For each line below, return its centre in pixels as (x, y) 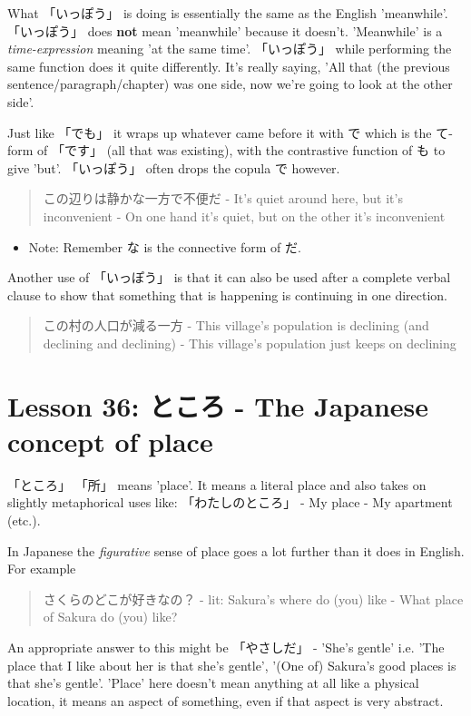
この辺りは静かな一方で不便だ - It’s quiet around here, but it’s (223, 198)
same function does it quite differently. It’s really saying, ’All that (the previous (229, 66)
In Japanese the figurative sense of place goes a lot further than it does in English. (236, 550)
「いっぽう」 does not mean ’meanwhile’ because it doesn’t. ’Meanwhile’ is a (225, 30)
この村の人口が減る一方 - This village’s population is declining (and (236, 325)
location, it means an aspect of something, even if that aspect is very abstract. (226, 700)
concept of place (110, 441)
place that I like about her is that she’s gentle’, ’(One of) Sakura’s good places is (232, 665)
